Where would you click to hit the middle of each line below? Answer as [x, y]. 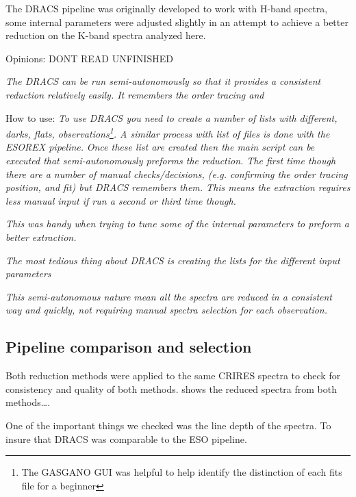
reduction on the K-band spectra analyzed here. [106, 35]
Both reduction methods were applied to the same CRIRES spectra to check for [173, 375]
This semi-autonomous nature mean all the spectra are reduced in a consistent [169, 296]
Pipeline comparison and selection [129, 347]
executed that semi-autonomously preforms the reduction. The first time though [171, 160]
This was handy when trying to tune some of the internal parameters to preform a [178, 224]
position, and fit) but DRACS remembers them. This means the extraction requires [178, 187]
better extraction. [41, 237]
